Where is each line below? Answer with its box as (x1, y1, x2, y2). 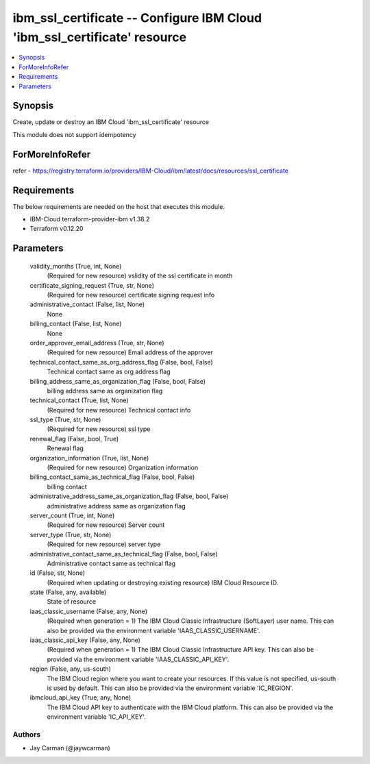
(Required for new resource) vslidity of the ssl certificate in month (47, 271, 233, 280)
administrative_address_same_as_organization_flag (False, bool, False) (29, 492, 229, 500)
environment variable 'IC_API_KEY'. (47, 713, 147, 721)
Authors (12, 730, 41, 739)
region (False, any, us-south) (29, 665, 111, 673)
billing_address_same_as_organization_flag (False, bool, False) (29, 377, 206, 385)
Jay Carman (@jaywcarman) (29, 744, 111, 752)
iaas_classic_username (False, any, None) (29, 607, 147, 615)
